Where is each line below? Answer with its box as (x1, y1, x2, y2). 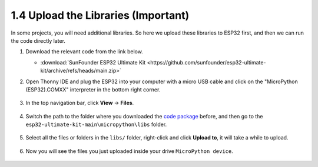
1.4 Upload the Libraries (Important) (11, 9, 190, 22)
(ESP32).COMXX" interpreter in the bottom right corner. (25, 86, 161, 93)
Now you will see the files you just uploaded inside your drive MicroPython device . (25, 147, 233, 155)
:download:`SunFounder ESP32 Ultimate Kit (40, 59, 146, 66)
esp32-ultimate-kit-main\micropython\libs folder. (25, 121, 167, 128)
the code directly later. (11, 37, 66, 44)
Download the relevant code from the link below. (25, 48, 144, 55)
